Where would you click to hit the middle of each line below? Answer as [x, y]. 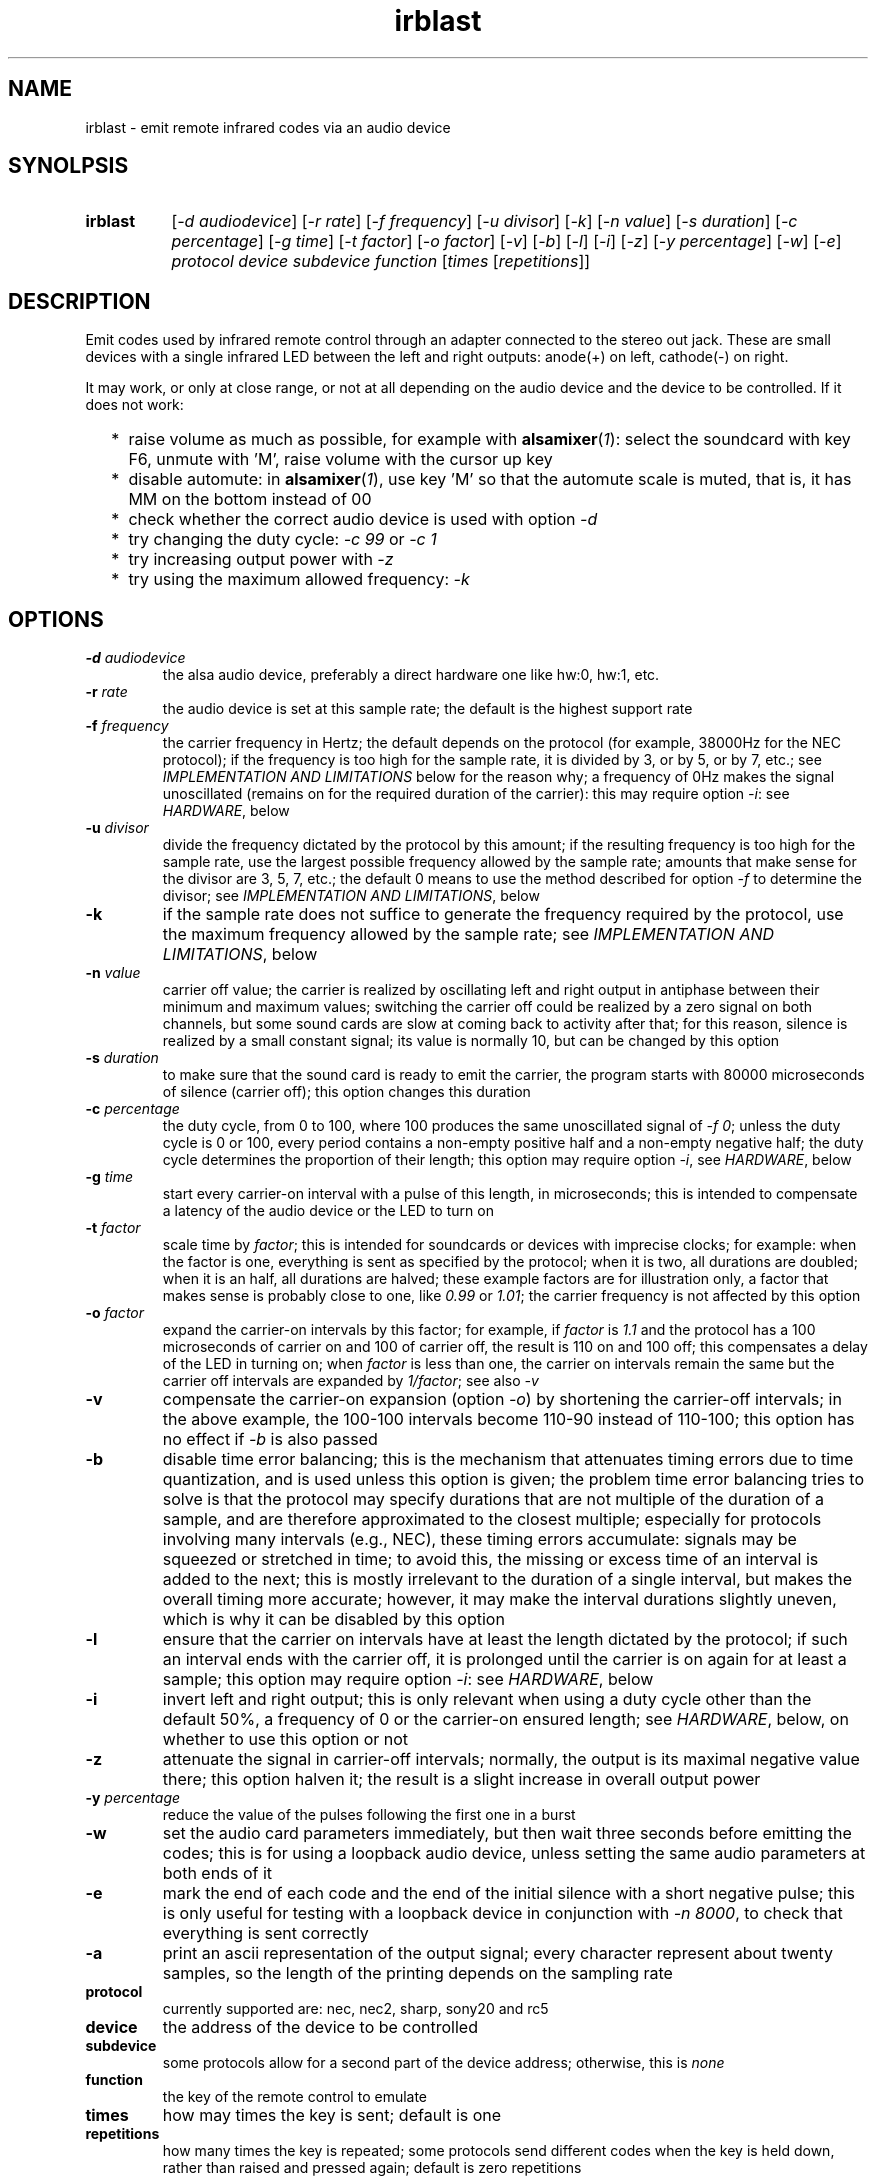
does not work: [134, 405]
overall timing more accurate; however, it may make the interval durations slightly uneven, [499, 1599]
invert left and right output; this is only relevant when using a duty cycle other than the [487, 1699]
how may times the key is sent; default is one [332, 2115]
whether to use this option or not [285, 1739]
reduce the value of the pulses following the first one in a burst [369, 1815]
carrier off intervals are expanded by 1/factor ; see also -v [350, 1381]
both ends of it [217, 1873]
